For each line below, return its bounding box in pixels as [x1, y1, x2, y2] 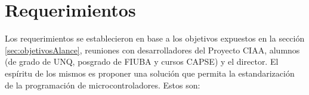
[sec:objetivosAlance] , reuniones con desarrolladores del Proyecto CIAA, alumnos [5, 43, 300, 56]
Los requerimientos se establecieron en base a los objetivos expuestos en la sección [5, 32, 305, 45]
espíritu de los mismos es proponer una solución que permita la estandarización [5, 66, 295, 79]
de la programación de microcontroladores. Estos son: [5, 78, 200, 91]
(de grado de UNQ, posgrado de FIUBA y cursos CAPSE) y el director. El [5, 55, 279, 68]
